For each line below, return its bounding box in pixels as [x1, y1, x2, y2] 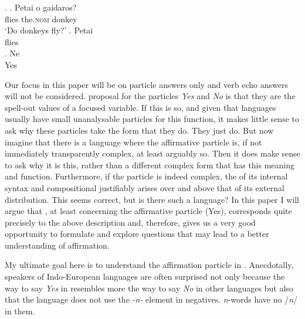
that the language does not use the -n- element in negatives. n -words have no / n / [5, 293, 298, 306]
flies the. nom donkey [5, 12, 77, 25]
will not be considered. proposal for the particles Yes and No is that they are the [5, 90, 296, 102]
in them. [5, 304, 35, 317]
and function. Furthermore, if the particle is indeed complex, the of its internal [5, 170, 288, 182]
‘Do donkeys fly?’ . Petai [5, 24, 93, 36]
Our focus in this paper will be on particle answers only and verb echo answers [5, 78, 288, 90]
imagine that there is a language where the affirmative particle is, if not [5, 135, 262, 148]
